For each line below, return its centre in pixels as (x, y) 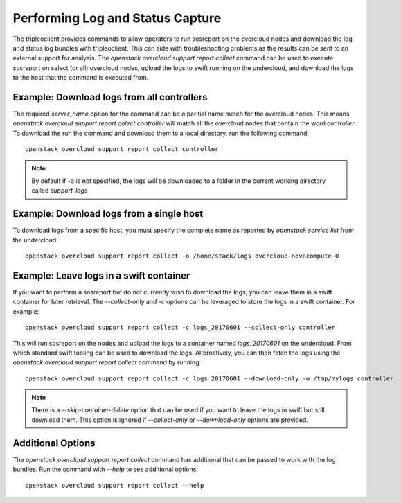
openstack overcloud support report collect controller (122, 149)
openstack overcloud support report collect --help (115, 485)
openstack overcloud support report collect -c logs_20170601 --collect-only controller (180, 328)
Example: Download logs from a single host (108, 214)
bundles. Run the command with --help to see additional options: (106, 469)
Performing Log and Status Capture (117, 18)
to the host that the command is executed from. (81, 78)
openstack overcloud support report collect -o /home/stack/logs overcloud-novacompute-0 (182, 256)
